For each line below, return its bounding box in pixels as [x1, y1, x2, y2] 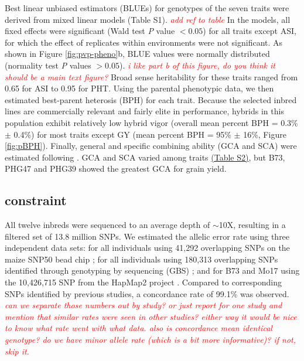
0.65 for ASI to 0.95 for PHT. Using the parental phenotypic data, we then [5, 82, 274, 94]
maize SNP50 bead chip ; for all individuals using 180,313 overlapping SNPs [5, 253, 278, 265]
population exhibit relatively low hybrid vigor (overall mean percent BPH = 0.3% [5, 116, 298, 128]
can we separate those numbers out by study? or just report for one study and [5, 299, 282, 311]
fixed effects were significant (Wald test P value [5, 25, 175, 37]
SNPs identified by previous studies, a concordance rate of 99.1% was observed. [5, 287, 289, 299]
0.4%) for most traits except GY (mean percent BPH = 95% [13, 128, 231, 140]
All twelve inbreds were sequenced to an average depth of [5, 219, 210, 231]
